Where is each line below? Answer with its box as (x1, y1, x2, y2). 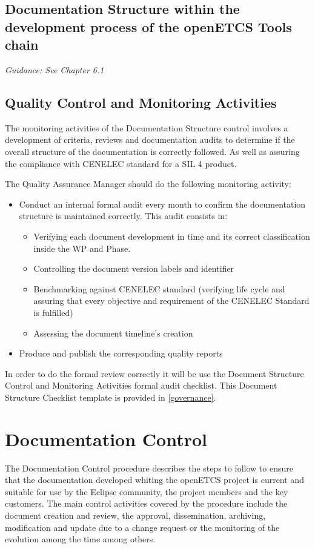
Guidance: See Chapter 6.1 (5, 63, 104, 76)
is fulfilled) (33, 306, 73, 318)
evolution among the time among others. (5, 533, 156, 545)
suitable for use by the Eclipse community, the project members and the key (5, 485, 288, 498)
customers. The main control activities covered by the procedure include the (5, 497, 288, 510)
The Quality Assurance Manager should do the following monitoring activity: (5, 177, 291, 190)
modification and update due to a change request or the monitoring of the (5, 521, 280, 533)
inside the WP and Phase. (33, 242, 131, 254)
